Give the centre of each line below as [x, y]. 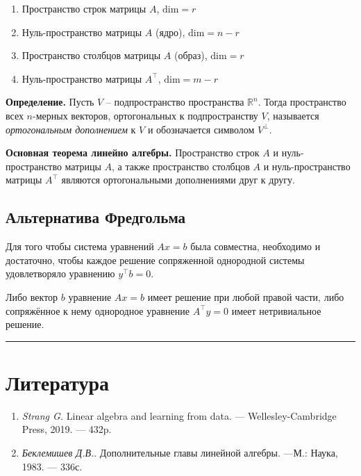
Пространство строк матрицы [84, 8]
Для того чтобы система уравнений [80, 246]
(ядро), [170, 32]
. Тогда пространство [302, 102]
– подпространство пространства [175, 102]
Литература [57, 382]
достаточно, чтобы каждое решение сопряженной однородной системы [155, 260]
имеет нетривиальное [276, 310]
